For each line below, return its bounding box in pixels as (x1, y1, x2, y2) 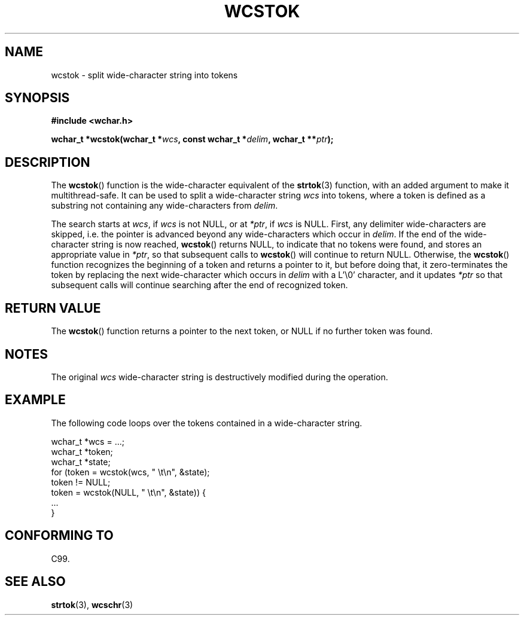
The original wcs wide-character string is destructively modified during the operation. (51, 371, 388, 382)
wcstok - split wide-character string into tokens (51, 69, 238, 80)
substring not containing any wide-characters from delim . (51, 200, 278, 211)
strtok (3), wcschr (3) (51, 599, 133, 610)
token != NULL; (51, 477, 111, 487)
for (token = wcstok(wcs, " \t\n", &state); (51, 466, 210, 477)
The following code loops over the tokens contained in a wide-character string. (51, 417, 362, 428)
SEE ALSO (5, 574, 66, 590)
